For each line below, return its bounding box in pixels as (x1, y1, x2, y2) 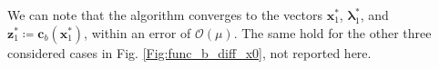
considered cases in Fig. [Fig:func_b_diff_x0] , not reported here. (7, 43, 372, 62)
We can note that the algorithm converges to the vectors (7, 5, 322, 24)
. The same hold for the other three (233, 23, 432, 42)
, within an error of (84, 23, 191, 42)
